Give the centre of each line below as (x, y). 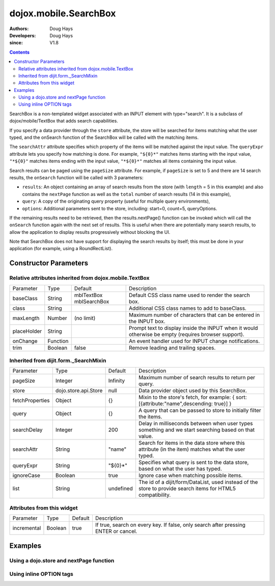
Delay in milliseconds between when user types (196, 424)
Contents (20, 52)
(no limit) (85, 318)
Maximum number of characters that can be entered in (194, 315)
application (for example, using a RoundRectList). (61, 249)
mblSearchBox (92, 301)
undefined (120, 489)
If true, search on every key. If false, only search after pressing (170, 525)
